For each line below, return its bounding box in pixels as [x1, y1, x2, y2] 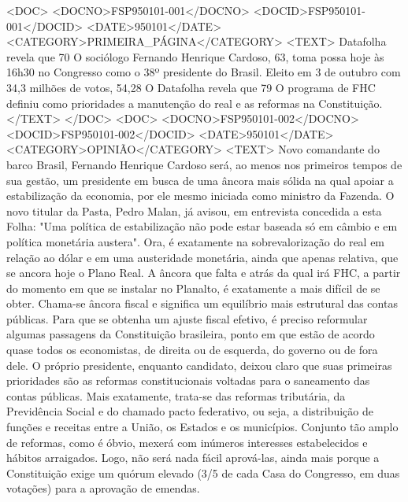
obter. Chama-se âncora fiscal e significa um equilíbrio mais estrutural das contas [6, 295, 398, 312]
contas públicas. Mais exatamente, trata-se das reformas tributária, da [6, 387, 346, 404]
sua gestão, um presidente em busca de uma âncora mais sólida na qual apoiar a [6, 172, 394, 188]
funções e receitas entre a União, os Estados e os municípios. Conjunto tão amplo [6, 419, 399, 435]
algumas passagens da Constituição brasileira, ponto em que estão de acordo [6, 326, 375, 342]
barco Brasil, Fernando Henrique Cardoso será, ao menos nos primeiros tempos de [6, 156, 402, 172]
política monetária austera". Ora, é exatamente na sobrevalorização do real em [6, 233, 385, 249]
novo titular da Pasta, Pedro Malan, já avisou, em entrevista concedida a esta [6, 202, 382, 219]
